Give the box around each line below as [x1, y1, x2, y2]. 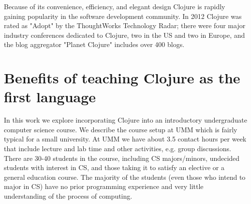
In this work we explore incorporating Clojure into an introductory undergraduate [4, 115, 247, 125]
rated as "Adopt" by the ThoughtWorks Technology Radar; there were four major [4, 20, 246, 31]
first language [4, 87, 96, 107]
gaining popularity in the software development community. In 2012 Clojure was [4, 11, 242, 21]
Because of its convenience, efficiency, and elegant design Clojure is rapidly [4, 1, 225, 11]
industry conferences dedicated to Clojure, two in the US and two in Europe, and [4, 30, 245, 40]
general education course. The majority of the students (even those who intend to [4, 172, 246, 182]
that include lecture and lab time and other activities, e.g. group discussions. [4, 143, 231, 154]
